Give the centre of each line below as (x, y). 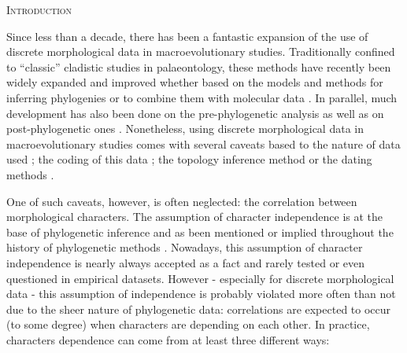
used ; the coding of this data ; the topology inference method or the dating (189, 159)
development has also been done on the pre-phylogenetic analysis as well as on (195, 113)
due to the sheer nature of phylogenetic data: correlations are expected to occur (199, 309)
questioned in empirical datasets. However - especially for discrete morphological (200, 278)
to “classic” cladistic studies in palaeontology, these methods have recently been (199, 66)
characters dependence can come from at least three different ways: (168, 339)
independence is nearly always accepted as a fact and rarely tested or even (186, 262)
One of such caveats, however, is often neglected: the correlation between (182, 201)
